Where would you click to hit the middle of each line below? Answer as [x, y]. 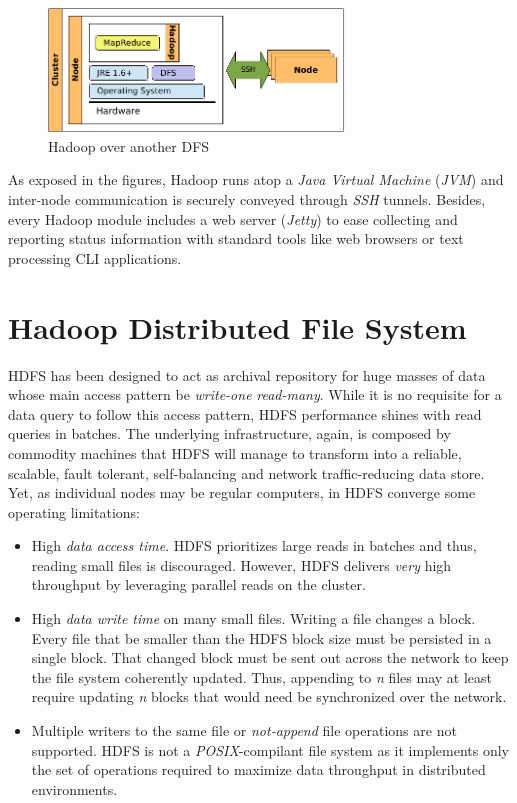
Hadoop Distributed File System [237, 326]
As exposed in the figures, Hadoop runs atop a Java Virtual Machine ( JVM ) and [256, 179]
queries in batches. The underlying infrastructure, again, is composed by [229, 433]
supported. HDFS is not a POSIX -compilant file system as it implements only [270, 749]
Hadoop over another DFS [129, 145]
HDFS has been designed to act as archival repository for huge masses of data [247, 374]
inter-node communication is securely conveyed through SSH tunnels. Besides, [247, 199]
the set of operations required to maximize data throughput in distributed [258, 769]
